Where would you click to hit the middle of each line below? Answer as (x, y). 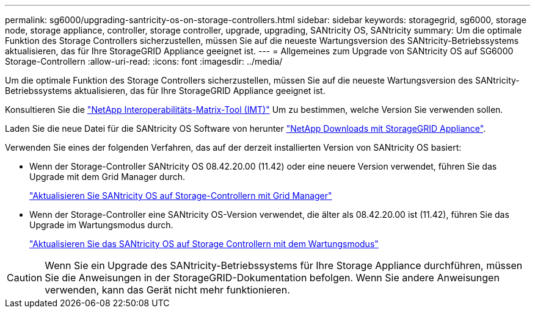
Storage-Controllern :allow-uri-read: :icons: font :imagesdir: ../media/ (144, 61)
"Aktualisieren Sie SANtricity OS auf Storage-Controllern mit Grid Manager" (181, 196)
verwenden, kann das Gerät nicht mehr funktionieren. (167, 290)
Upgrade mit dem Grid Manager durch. (107, 177)
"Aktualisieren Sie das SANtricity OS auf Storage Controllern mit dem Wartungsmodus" (204, 244)
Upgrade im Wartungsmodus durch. (101, 225)
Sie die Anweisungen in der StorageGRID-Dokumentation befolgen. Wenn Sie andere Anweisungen (272, 278)
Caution (25, 278)
